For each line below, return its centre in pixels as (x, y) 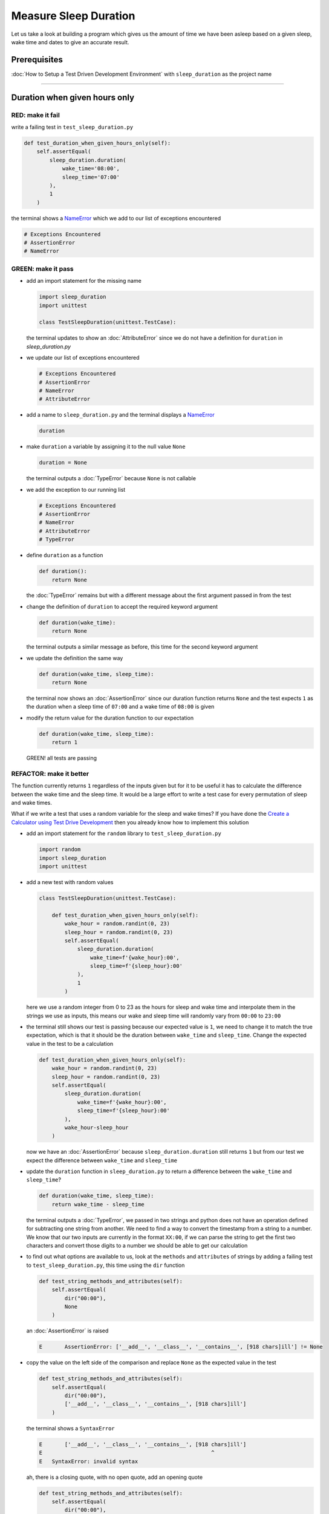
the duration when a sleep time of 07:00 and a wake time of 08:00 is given (120, 707)
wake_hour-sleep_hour (96, 1127)
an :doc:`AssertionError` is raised (67, 1331)
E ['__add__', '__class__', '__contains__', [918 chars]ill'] (143, 1444)
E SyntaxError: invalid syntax (89, 1461)
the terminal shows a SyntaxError (70, 1428)
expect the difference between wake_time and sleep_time (102, 1160)
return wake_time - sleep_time (98, 1204)
